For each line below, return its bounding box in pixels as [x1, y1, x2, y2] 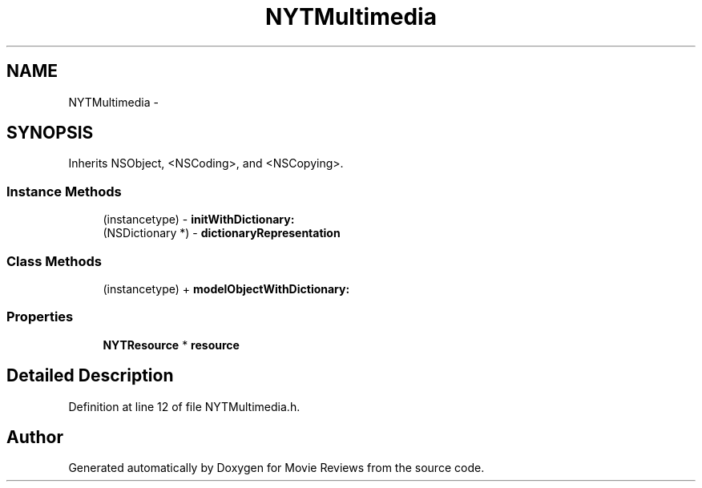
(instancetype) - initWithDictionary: [103, 212, 295, 227]
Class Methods [6, 252, 102, 269]
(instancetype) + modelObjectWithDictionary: [103, 281, 350, 296]
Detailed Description [6, 365, 174, 386]
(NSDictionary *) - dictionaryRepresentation [103, 226, 341, 240]
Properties [6, 309, 74, 325]
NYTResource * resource [103, 337, 240, 352]
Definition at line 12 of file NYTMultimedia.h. [68, 399, 301, 413]
